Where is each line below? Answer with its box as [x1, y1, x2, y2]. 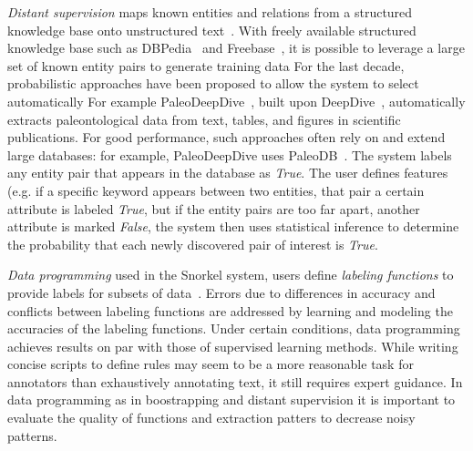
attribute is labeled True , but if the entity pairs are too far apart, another [7, 199, 420, 218]
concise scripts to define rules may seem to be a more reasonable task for [7, 354, 414, 374]
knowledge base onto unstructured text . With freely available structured [7, 20, 416, 39]
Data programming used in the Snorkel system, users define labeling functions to [7, 265, 454, 284]
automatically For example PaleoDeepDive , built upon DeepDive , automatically [7, 91, 466, 110]
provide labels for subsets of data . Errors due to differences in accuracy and [7, 282, 436, 302]
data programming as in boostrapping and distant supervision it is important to [7, 390, 456, 409]
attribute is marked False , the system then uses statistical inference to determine [7, 217, 459, 236]
